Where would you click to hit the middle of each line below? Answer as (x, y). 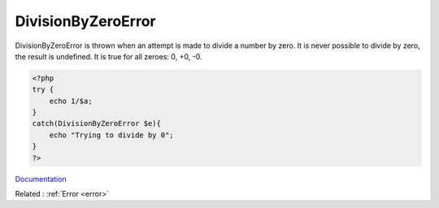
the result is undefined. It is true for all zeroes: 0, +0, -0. (109, 56)
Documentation (41, 179)
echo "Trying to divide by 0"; (111, 135)
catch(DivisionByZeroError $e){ (97, 123)
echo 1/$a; (71, 101)
